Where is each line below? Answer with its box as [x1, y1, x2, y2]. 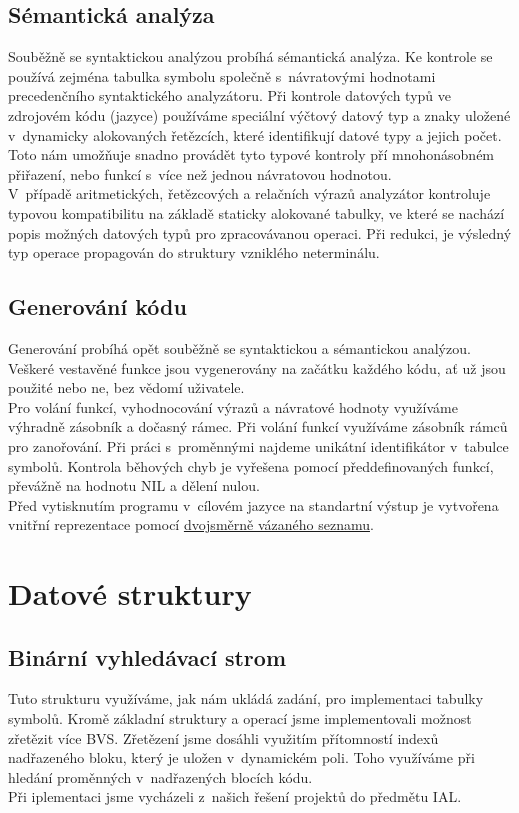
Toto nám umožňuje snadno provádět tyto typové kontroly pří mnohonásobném [8, 144, 495, 165]
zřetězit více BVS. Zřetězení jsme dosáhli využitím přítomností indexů [8, 727, 439, 748]
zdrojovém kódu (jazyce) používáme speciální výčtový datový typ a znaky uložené [8, 104, 511, 125]
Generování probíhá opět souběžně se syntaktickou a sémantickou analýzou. [8, 337, 471, 358]
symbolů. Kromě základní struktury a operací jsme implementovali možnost [8, 708, 472, 729]
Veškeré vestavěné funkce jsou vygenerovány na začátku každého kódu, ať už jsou [8, 357, 506, 378]
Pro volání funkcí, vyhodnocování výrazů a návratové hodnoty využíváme [8, 396, 458, 417]
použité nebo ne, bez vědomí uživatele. [8, 377, 245, 398]
